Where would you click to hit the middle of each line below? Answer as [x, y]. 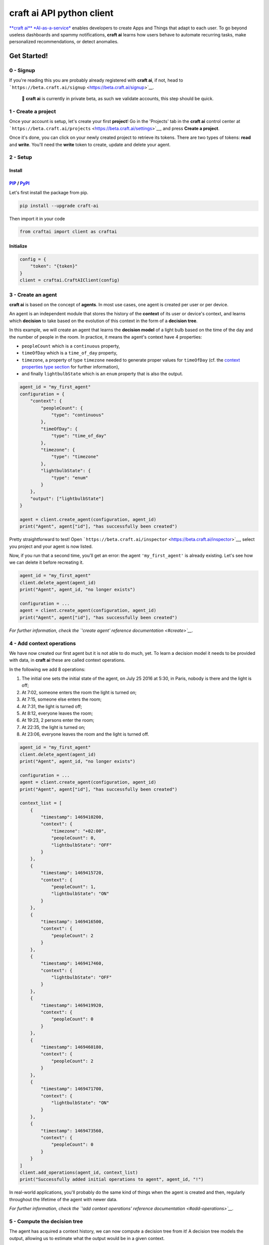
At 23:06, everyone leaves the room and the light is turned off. [85, 734]
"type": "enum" [69, 478]
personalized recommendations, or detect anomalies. [64, 42]
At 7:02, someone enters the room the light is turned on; [79, 692]
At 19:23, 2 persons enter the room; [58, 720]
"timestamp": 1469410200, [72, 817]
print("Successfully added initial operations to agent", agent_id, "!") [112, 1180]
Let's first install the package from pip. [49, 192]
